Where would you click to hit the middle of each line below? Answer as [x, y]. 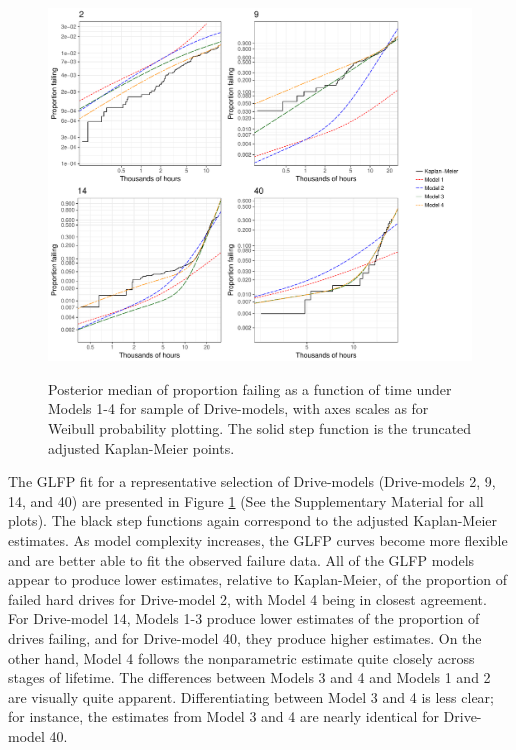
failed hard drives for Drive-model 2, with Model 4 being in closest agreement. [247, 598]
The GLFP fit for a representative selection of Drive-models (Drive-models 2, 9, [252, 481]
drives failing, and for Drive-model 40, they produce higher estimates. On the [245, 637]
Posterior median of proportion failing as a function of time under [250, 388]
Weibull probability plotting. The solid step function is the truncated [260, 427]
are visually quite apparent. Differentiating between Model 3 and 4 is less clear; [251, 696]
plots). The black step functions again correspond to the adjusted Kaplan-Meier [252, 520]
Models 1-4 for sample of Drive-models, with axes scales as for [238, 408]
